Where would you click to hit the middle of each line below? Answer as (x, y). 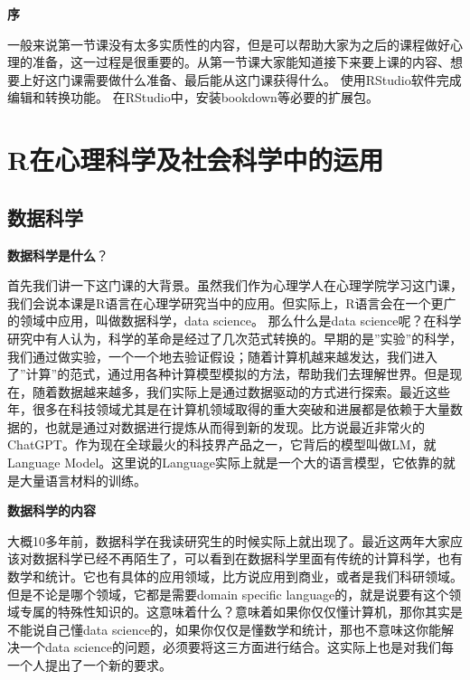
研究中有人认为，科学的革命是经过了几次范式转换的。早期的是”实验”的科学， (235, 338)
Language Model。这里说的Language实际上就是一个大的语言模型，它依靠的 (225, 463)
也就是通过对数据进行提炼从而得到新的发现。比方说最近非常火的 (235, 426)
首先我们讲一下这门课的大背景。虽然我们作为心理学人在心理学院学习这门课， (235, 285)
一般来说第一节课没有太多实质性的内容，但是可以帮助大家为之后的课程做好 (229, 44)
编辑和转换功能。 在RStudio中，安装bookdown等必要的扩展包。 (193, 97)
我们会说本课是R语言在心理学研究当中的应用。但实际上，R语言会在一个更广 (232, 302)
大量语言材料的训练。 (83, 480)
